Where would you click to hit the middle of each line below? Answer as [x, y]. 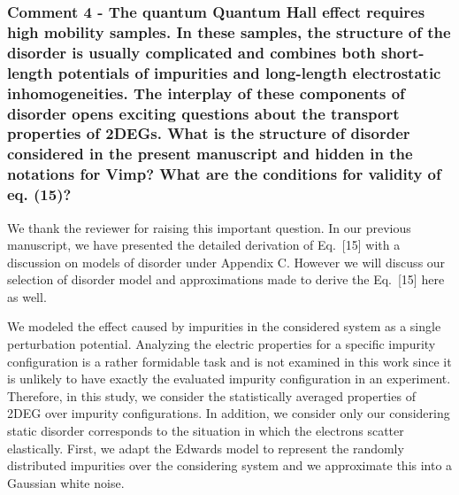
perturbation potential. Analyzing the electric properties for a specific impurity [222, 344]
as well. [27, 296]
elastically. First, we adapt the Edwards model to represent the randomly [206, 448]
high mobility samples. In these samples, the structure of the [229, 31]
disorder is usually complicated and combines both [191, 52]
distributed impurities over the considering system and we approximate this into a [230, 465]
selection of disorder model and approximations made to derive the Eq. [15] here [226, 279]
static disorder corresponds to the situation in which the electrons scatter [206, 431]
